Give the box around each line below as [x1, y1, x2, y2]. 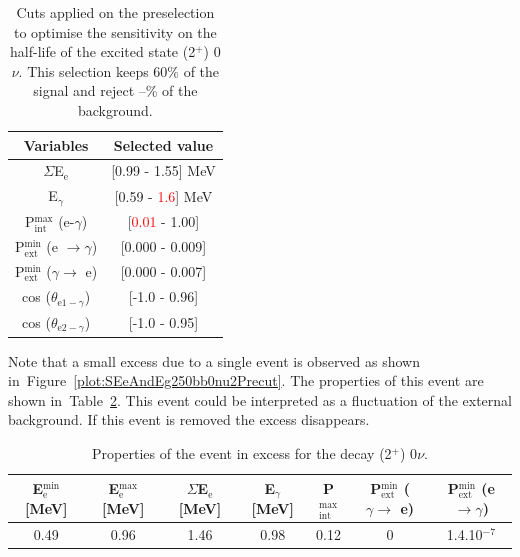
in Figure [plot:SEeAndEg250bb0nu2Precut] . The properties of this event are [8, 370, 484, 391]
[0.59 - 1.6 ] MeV [114, 185, 213, 206]
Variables [23, 134, 89, 155]
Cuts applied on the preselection [16, 2, 215, 22]
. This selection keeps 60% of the [18, 60, 220, 81]
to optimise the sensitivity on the [13, 21, 217, 42]
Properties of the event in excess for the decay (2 [92, 443, 392, 464]
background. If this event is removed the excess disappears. [8, 409, 370, 430]
